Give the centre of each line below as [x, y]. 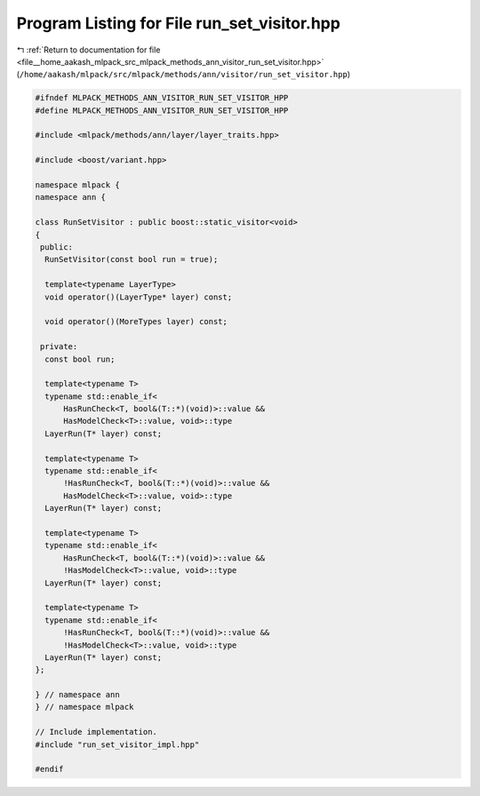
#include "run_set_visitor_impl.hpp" [117, 744]
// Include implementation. [96, 732]
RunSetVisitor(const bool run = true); [132, 259]
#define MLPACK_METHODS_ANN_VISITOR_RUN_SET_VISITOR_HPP [162, 110]
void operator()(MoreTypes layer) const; [136, 322]
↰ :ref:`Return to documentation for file [88, 50]
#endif [49, 769]
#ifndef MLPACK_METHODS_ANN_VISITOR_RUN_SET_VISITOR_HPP [162, 98]
